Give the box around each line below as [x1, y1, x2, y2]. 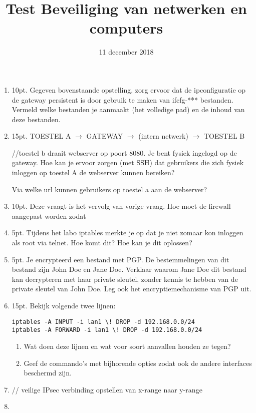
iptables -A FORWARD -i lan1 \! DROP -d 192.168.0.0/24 [12, 326, 202, 334]
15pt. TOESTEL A [12, 131, 71, 141]
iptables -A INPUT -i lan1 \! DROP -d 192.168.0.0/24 [12, 318, 195, 325]
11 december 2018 [99, 47, 154, 57]
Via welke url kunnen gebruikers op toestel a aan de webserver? [12, 184, 207, 194]
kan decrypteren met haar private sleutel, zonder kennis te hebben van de [12, 273, 238, 284]
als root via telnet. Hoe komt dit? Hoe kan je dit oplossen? [12, 237, 192, 248]
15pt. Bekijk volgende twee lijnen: [12, 300, 116, 310]
